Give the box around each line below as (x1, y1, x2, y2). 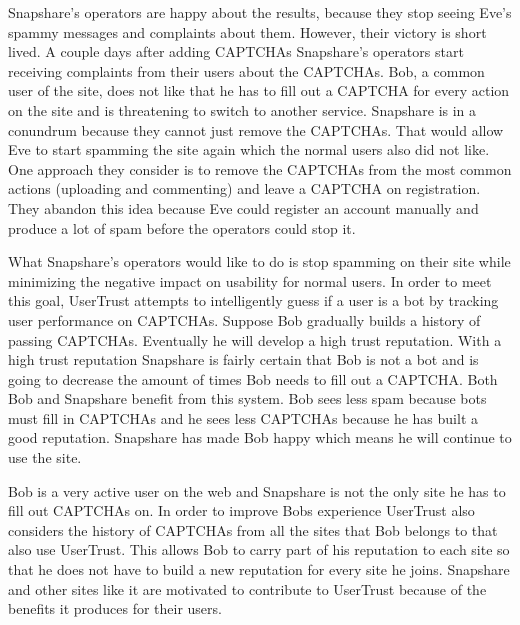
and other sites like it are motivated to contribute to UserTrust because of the (8, 578, 487, 599)
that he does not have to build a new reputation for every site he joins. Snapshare (8, 559, 510, 580)
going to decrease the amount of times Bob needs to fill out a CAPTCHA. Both (8, 368, 498, 389)
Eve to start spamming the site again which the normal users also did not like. (8, 139, 490, 160)
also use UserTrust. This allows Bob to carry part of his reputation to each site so (8, 539, 510, 560)
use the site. (8, 447, 82, 468)
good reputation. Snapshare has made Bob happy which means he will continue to (8, 427, 512, 448)
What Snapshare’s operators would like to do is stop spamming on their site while (8, 251, 511, 272)
